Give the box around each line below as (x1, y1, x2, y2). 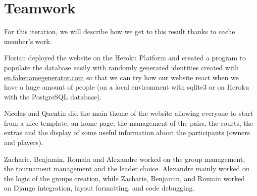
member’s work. (4, 36, 52, 46)
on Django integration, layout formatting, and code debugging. (4, 183, 195, 193)
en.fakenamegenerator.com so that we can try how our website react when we (4, 72, 239, 82)
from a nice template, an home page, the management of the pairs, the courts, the (4, 117, 254, 128)
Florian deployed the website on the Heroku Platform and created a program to (4, 52, 246, 63)
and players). (4, 137, 44, 147)
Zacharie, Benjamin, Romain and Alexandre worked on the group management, (4, 153, 245, 164)
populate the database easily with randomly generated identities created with (4, 62, 239, 72)
